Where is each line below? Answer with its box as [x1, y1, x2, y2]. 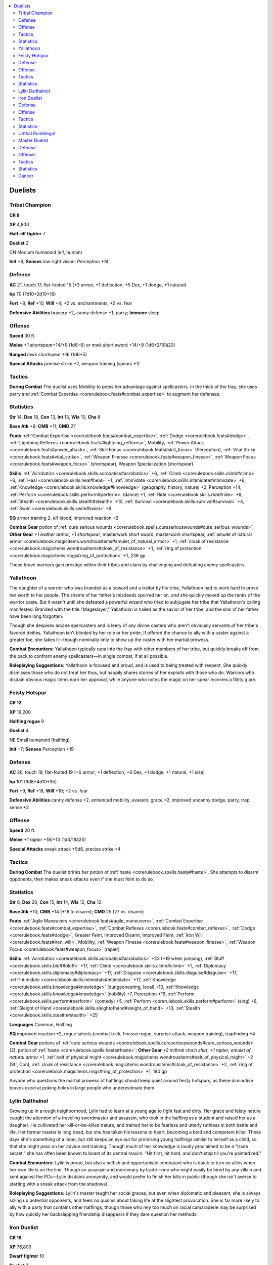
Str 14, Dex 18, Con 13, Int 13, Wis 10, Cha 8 [9, 414, 101, 420]
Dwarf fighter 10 [9, 1253, 44, 1259]
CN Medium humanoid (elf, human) [9, 249, 83, 256]
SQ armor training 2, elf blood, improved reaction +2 [9, 515, 118, 521]
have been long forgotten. [9, 613, 63, 619]
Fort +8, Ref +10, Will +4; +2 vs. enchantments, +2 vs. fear [9, 300, 132, 306]
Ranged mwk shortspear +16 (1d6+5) [9, 351, 87, 357]
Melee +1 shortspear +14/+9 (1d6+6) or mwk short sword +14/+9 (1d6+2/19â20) [9, 342, 175, 348]
